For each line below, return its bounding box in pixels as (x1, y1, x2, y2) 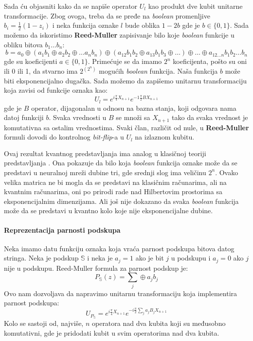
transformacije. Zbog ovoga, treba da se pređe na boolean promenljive (4, 10, 210, 20)
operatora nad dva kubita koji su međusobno (91, 318, 226, 328)
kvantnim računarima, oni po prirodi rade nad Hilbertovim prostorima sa (4, 186, 222, 197)
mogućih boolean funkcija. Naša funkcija (99, 66, 218, 76)
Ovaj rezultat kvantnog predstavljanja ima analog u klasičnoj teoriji (4, 148, 206, 158)
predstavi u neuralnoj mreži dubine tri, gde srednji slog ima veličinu (4, 167, 206, 177)
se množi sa (116, 112, 150, 122)
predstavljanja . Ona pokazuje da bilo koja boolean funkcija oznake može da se (4, 158, 237, 168)
